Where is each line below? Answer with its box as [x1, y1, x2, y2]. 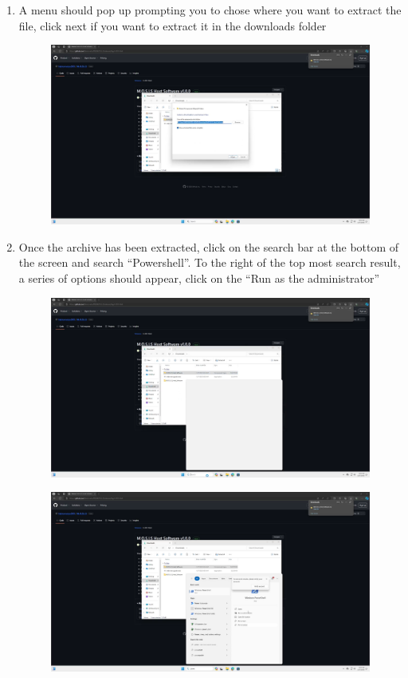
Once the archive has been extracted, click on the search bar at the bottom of [18, 238, 399, 255]
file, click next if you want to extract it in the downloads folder [18, 17, 327, 34]
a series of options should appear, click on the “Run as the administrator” [18, 270, 380, 287]
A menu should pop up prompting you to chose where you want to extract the [18, 2, 402, 18]
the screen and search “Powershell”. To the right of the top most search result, [18, 254, 401, 271]
